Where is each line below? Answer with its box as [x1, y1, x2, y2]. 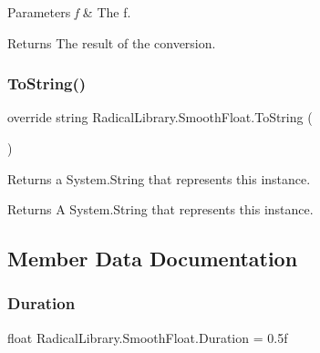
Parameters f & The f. [7, 3, 131, 21]
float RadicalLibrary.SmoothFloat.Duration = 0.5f [7, 327, 288, 347]
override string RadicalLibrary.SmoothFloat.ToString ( [7, 108, 313, 127]
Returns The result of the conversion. [7, 33, 216, 52]
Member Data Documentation [7, 244, 298, 273]
